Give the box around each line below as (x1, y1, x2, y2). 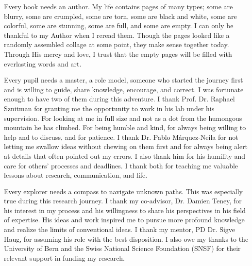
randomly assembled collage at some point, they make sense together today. (4, 39, 229, 50)
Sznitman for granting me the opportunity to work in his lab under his (4, 103, 215, 113)
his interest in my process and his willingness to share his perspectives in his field (4, 205, 246, 215)
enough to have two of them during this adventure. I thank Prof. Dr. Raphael (4, 94, 235, 104)
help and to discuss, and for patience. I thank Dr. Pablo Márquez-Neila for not (4, 132, 238, 142)
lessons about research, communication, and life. (4, 170, 148, 180)
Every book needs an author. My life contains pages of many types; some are (4, 1, 233, 11)
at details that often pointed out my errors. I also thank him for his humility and (4, 150, 246, 161)
